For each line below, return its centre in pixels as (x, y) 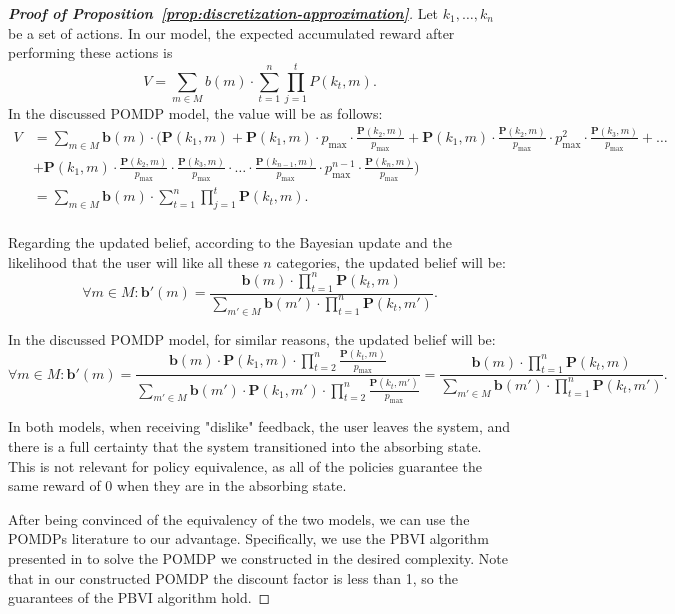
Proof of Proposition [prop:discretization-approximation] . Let (223, 13)
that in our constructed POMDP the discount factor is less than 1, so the (233, 577)
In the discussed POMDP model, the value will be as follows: (195, 112)
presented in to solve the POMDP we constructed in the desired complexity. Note (258, 557)
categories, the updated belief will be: (391, 261)
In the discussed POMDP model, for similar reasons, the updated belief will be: (252, 338)
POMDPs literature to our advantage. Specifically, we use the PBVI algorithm (248, 538)
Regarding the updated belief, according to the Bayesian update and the (230, 242)
